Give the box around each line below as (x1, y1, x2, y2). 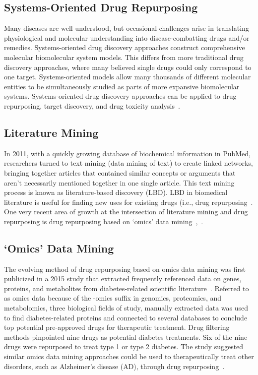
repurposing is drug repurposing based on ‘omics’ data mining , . (4, 216, 203, 226)
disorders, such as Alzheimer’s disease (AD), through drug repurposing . (4, 361, 225, 371)
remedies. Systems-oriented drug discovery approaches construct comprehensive (4, 42, 245, 53)
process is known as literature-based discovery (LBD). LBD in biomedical (4, 187, 228, 197)
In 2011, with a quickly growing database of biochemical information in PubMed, (4, 148, 251, 158)
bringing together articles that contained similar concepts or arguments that (4, 167, 236, 178)
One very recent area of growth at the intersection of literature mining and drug (4, 206, 248, 217)
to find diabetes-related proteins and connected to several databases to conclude (4, 312, 248, 322)
